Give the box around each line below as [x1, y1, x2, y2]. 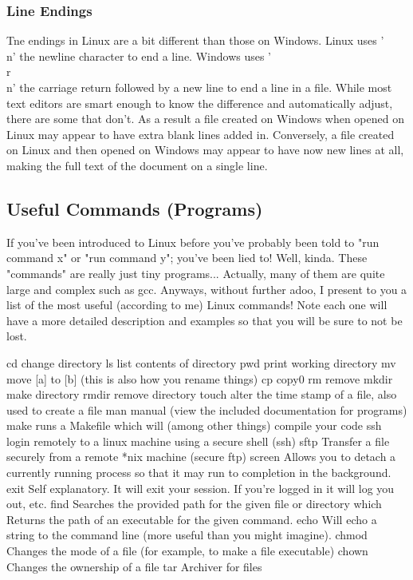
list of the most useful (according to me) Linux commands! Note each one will [6, 296, 387, 313]
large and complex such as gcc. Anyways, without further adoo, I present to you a [6, 280, 407, 297]
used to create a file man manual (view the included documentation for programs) [6, 401, 407, 418]
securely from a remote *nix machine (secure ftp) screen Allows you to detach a [6, 448, 396, 465]
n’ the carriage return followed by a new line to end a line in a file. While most [6, 79, 392, 95]
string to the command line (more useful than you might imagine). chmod [6, 526, 368, 543]
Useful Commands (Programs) [6, 196, 263, 220]
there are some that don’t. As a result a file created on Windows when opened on [6, 110, 404, 127]
